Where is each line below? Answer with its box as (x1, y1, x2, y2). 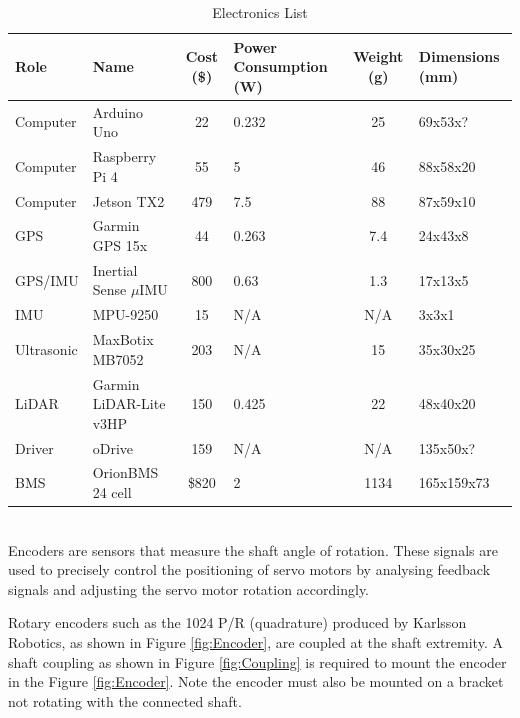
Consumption (233, 56, 328, 77)
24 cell (92, 481, 132, 502)
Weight (353, 46, 404, 67)
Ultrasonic (15, 338, 78, 359)
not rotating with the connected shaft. (8, 690, 242, 711)
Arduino (92, 101, 143, 122)
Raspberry (92, 146, 157, 167)
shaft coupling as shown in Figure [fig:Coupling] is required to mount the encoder (8, 651, 507, 672)
